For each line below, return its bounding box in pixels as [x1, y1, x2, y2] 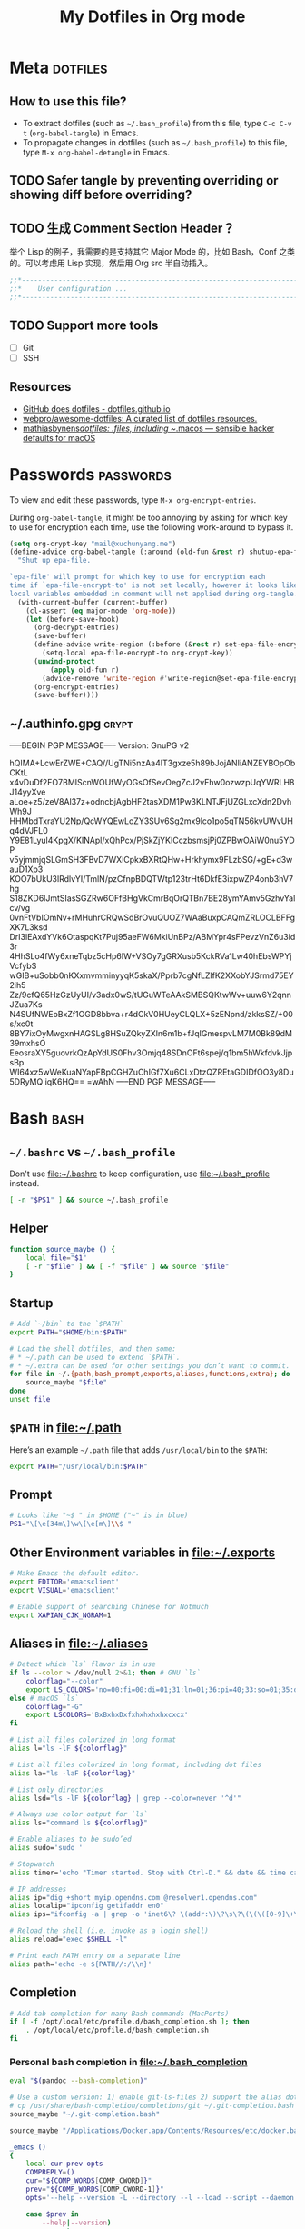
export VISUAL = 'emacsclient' [9, 1585, 120, 1594]
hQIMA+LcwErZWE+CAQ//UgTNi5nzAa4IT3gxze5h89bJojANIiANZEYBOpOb [9, 757, 296, 769]
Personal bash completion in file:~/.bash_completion [9, 2055, 248, 2068]
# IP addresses [9, 1884, 67, 1894]
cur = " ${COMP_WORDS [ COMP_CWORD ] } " [25, 2176, 152, 2185]
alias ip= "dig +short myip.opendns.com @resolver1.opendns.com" [9, 1893, 258, 1902]
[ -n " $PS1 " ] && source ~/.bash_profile [9, 1195, 169, 1205]
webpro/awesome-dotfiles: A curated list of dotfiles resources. [22, 413, 258, 424]
